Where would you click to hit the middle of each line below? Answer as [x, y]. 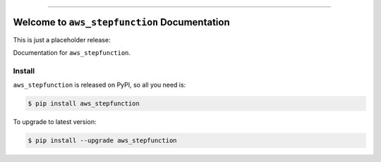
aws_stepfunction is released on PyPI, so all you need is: [99, 85]
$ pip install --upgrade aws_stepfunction [102, 141]
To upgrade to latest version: [55, 122]
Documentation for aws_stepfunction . [72, 52]
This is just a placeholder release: [62, 39]
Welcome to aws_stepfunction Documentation [121, 22]
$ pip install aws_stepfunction [84, 104]
